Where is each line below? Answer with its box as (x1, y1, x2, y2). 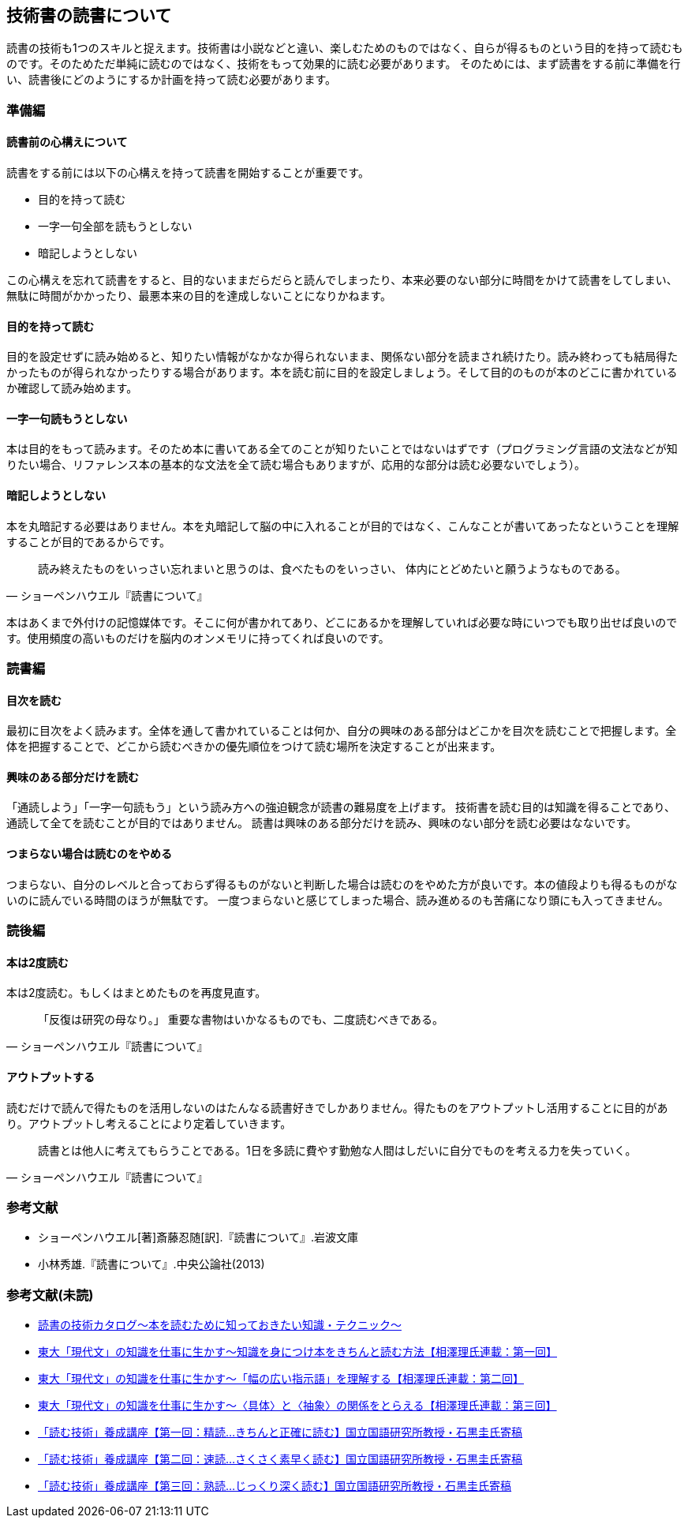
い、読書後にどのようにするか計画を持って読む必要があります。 (6, 73, 337, 87)
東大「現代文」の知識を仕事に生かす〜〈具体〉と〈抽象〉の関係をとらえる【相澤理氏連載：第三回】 (38, 1399, 557, 1413)
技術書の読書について (6, 6, 172, 25)
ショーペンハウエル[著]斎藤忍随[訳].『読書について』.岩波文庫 (38, 1230, 359, 1245)
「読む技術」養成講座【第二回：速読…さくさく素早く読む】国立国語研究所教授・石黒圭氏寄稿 (38, 1452, 523, 1466)
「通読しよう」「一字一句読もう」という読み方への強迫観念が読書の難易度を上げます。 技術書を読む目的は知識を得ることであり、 (6, 800, 675, 814)
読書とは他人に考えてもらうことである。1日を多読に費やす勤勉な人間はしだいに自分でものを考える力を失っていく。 (38, 1143, 637, 1157)
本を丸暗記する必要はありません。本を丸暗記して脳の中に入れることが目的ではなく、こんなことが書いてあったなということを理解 (6, 519, 679, 533)
